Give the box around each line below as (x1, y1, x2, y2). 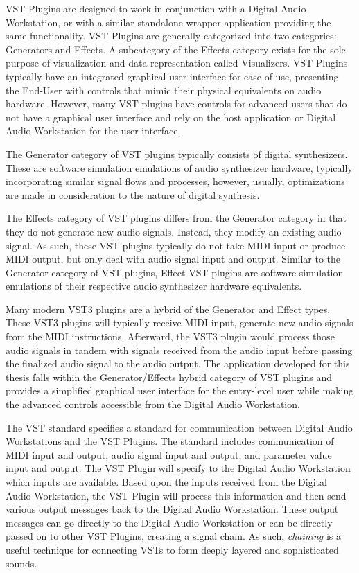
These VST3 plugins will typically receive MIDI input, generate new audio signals (6, 315, 353, 330)
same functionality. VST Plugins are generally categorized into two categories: (6, 28, 337, 43)
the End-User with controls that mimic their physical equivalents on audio (6, 82, 322, 97)
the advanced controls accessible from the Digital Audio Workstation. (6, 397, 300, 412)
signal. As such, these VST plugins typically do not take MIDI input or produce (6, 238, 346, 252)
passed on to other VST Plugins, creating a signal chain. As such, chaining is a (6, 529, 341, 543)
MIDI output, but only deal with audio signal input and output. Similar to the (6, 252, 341, 266)
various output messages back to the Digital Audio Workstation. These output (6, 502, 339, 516)
